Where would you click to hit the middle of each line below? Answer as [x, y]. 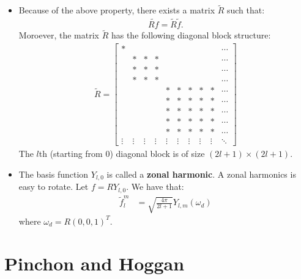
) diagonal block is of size [157, 154]
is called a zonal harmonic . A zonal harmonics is [201, 174]
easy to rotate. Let [54, 187]
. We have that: [155, 187]
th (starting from [71, 154]
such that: [246, 10]
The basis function [54, 174]
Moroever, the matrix [59, 35]
